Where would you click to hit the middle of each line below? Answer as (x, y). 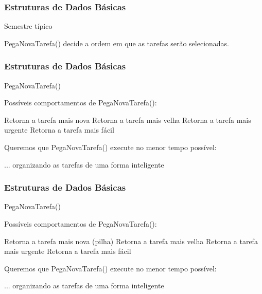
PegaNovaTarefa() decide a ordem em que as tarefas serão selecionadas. (117, 43)
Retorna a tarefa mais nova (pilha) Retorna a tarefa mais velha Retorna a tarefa (131, 241)
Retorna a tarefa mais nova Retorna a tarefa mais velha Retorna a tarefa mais (128, 120)
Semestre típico (28, 26)
